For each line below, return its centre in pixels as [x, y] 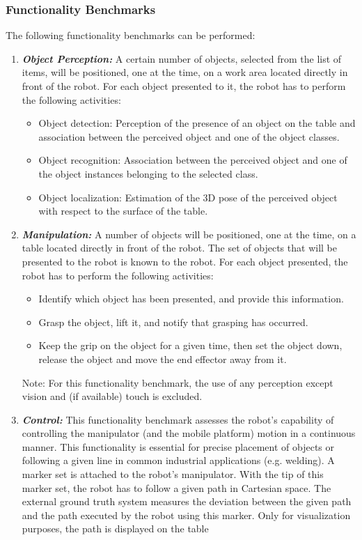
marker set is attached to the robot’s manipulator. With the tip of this [173, 474]
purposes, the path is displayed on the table [115, 529]
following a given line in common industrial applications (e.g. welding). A [178, 460]
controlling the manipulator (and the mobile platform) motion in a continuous [189, 433]
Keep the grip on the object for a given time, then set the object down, [190, 345]
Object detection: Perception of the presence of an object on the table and [197, 123]
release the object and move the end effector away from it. [163, 358]
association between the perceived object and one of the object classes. [189, 136]
